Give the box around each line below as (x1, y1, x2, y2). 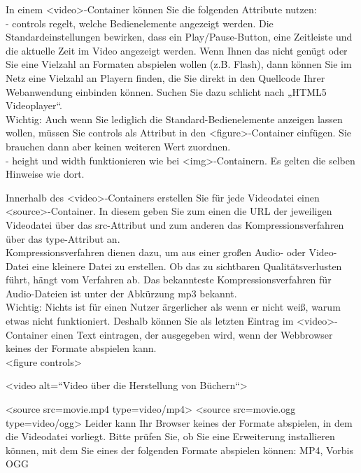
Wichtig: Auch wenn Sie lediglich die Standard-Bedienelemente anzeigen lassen (6, 111, 343, 126)
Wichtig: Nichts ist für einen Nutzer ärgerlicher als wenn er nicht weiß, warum (6, 299, 341, 314)
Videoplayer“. (6, 98, 62, 113)
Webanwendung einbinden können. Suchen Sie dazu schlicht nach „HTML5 (6, 84, 327, 99)
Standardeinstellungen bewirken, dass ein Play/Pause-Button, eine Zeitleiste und (6, 29, 353, 44)
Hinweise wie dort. (6, 167, 85, 181)
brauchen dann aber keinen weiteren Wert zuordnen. (6, 139, 231, 153)
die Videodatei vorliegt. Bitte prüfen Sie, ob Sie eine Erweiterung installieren (6, 429, 335, 444)
